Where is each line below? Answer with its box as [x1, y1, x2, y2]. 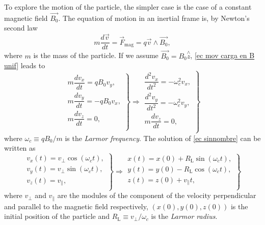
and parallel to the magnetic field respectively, [4, 201, 148, 211]
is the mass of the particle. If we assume [33, 50, 158, 61]
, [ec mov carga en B [190, 50, 255, 61]
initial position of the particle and [4, 211, 110, 221]
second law [4, 22, 38, 33]
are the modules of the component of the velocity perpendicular [57, 190, 256, 201]
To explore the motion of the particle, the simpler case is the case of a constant [4, 2, 252, 12]
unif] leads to [4, 60, 45, 71]
